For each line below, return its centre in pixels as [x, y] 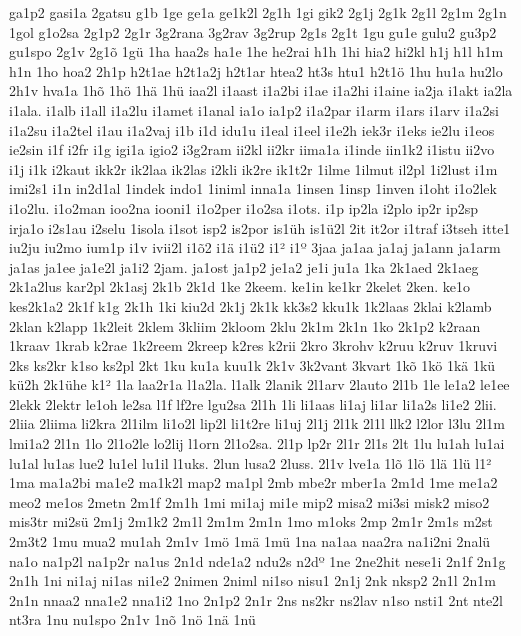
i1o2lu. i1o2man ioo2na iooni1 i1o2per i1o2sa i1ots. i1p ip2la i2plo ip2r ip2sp [243, 207]
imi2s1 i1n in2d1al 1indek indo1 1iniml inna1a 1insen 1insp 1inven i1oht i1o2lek [253, 188]
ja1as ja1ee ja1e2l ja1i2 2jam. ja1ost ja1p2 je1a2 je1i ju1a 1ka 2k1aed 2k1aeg [244, 266]
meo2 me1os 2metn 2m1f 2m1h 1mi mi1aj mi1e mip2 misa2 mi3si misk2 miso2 [249, 501]
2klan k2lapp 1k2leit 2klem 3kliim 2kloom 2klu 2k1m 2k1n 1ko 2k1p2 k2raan [245, 325]
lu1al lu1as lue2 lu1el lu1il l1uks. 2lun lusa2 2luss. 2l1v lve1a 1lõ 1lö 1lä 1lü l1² [250, 462]
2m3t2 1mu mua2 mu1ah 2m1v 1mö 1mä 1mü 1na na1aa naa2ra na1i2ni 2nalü [250, 541]
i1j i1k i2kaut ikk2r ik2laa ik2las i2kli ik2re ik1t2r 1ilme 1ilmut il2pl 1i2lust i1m [253, 168]
